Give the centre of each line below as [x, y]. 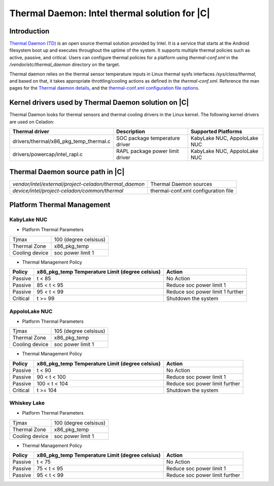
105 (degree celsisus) [80, 331]
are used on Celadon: [32, 122]
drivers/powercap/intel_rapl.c [48, 155]
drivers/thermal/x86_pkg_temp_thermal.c [62, 141]
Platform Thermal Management [60, 205]
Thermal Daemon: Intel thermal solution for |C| [110, 13]
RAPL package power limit [147, 151]
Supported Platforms [216, 132]
